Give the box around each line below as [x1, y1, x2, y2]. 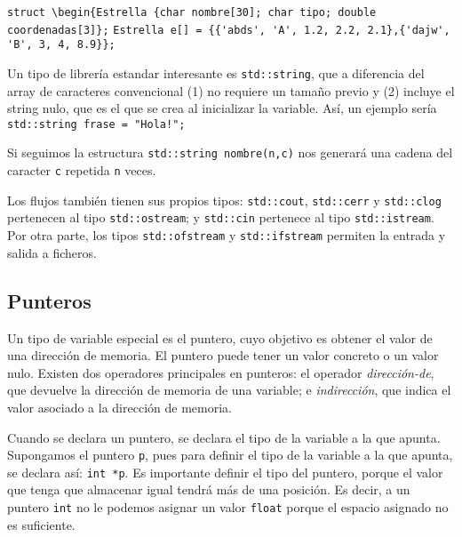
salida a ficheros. [7, 243, 97, 261]
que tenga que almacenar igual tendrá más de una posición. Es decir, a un [7, 480, 410, 499]
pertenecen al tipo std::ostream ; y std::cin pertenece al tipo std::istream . [7, 208, 434, 227]
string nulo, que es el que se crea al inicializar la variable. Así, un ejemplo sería [7, 99, 437, 117]
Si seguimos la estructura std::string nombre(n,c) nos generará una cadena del [7, 143, 453, 162]
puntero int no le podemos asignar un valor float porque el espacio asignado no [7, 498, 449, 517]
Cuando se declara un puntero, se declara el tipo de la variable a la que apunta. [7, 428, 441, 446]
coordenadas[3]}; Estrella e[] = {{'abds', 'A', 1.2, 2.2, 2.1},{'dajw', [7, 23, 450, 36]
